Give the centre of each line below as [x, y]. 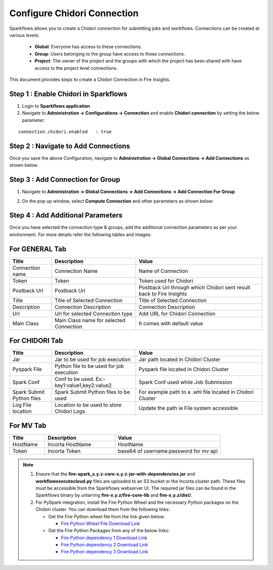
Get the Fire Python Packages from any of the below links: [109, 531]
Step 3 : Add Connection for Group [65, 180]
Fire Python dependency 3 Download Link [105, 552]
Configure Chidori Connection [74, 13]
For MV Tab [28, 425]
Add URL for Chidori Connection [177, 313]
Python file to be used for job [89, 366]
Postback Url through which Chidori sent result [194, 287]
